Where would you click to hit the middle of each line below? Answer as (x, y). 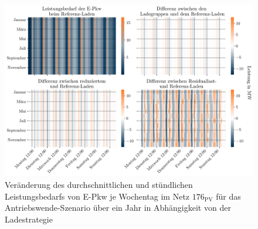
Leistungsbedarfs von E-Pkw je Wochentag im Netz (97, 196)
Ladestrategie (29, 219)
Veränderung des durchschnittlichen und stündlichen (99, 184)
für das (228, 196)
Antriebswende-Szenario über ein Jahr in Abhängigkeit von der (118, 208)
